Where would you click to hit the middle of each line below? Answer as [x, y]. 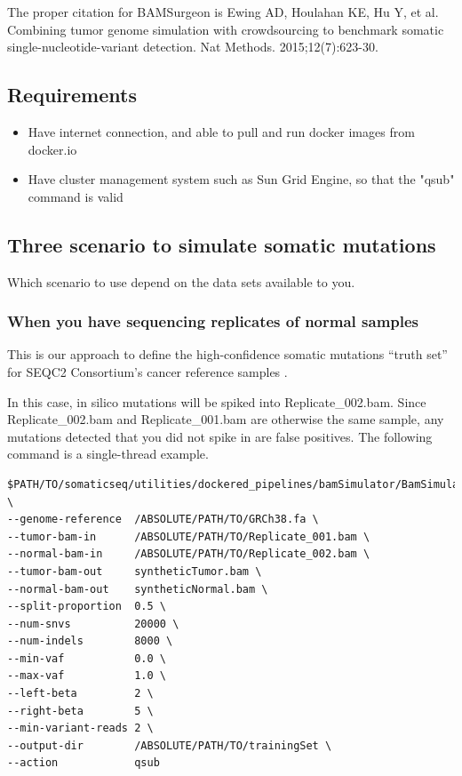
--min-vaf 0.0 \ [87, 658]
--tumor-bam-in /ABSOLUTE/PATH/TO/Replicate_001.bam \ [189, 536]
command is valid [76, 196]
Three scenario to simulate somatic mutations [222, 244]
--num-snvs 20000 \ [93, 624]
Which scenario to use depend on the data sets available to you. [181, 281]
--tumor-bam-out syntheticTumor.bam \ [135, 571]
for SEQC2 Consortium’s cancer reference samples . [147, 371]
